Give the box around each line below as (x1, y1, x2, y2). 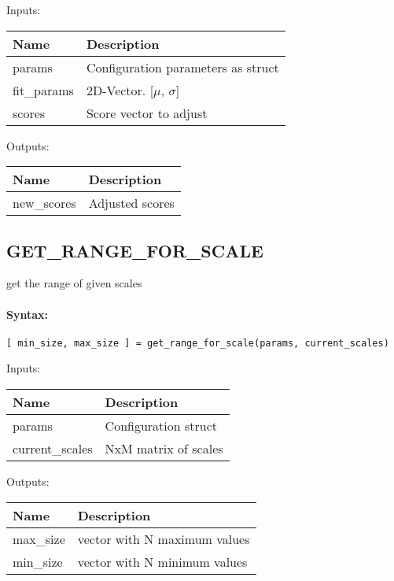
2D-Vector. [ (86, 80, 154, 99)
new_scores (13, 194, 76, 213)
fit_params (13, 80, 74, 99)
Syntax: (6, 305, 48, 322)
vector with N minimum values (77, 552, 248, 571)
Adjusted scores (88, 194, 175, 213)
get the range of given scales (6, 275, 142, 291)
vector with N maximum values (77, 529, 250, 548)
